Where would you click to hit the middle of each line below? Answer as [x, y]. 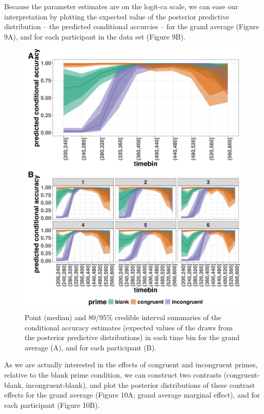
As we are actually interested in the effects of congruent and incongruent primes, [131, 364]
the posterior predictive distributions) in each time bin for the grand [132, 337]
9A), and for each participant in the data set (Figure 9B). [95, 36]
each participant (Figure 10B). [52, 405]
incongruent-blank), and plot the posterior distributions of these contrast [140, 385]
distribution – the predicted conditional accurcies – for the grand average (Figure [132, 26]
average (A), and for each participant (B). [90, 347]
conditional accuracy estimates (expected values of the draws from [129, 327]
